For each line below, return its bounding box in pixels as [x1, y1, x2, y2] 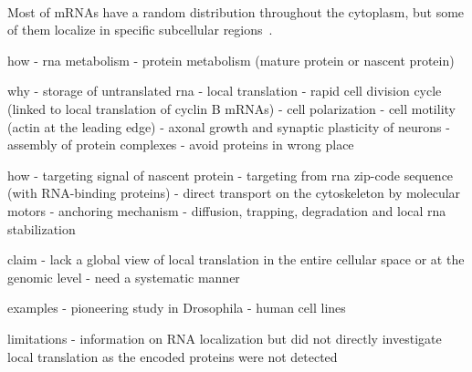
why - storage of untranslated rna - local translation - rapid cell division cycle [7, 81, 442, 100]
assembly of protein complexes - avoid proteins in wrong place [7, 135, 354, 154]
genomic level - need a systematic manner [7, 267, 240, 286]
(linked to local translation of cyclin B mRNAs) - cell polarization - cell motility [7, 98, 456, 118]
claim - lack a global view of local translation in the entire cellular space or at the [7, 250, 465, 269]
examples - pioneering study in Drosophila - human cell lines [7, 298, 346, 317]
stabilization [7, 219, 76, 238]
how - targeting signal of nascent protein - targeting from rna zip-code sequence [7, 165, 454, 184]
